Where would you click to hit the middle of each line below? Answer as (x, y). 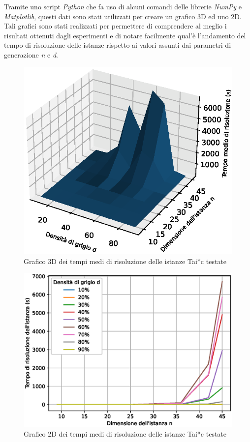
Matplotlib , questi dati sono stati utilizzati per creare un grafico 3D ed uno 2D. (123, 16)
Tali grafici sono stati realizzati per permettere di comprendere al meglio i (115, 26)
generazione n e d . (31, 54)
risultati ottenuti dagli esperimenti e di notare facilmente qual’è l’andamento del (125, 35)
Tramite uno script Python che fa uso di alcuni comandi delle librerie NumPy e (123, 6)
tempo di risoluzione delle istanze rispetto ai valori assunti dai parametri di (118, 45)
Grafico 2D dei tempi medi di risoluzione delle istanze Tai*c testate (125, 434)
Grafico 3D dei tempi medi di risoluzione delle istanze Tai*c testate (125, 261)
